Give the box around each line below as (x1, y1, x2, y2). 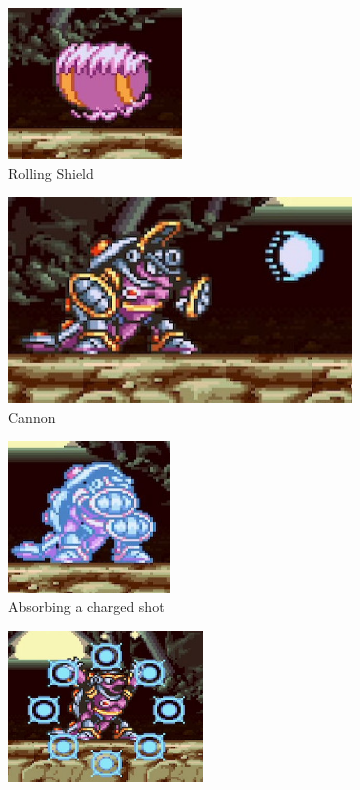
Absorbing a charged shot (8, 596, 165, 617)
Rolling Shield (8, 162, 94, 183)
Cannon (8, 406, 56, 427)
